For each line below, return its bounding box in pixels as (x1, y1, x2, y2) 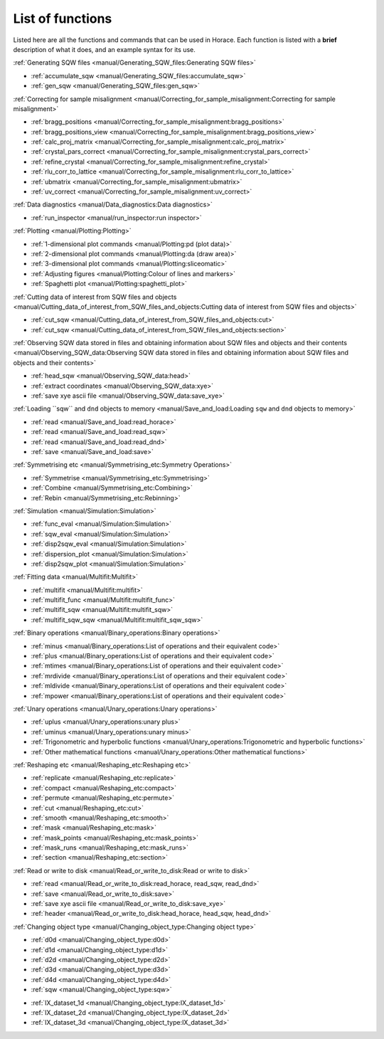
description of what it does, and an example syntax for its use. (13, 45, 196, 53)
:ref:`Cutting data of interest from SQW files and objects (13, 292, 177, 301)
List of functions (13, 11, 112, 26)
